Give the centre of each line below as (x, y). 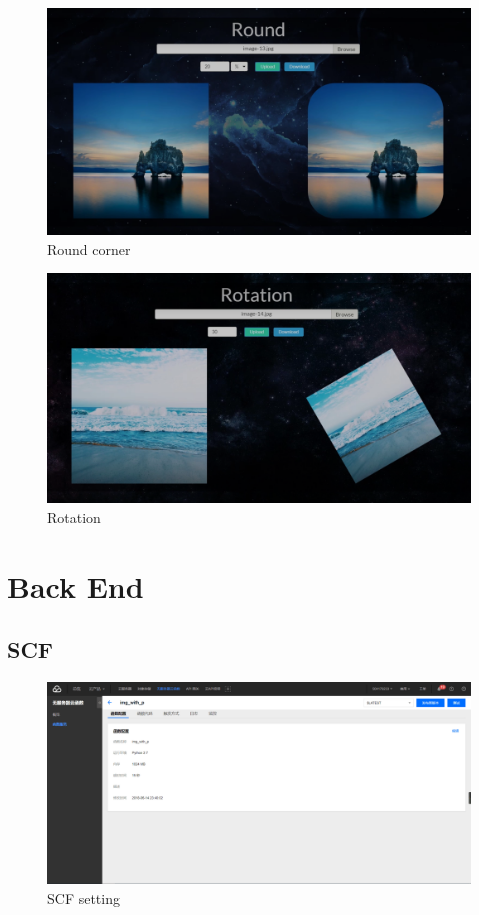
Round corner (89, 248)
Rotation (74, 516)
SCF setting (83, 897)
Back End (75, 585)
